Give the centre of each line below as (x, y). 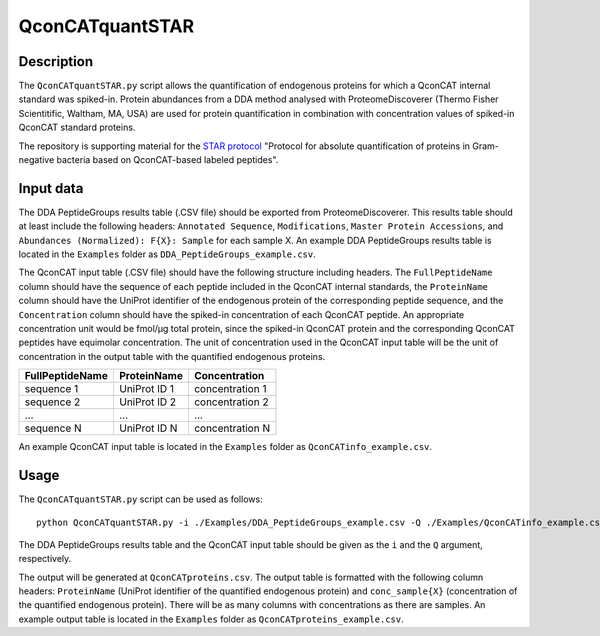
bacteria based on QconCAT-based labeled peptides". (167, 160)
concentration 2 (231, 402)
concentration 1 (230, 389)
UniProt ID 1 (146, 389)
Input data (51, 188)
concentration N (231, 428)
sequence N (53, 428)
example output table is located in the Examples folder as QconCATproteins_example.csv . (211, 619)
